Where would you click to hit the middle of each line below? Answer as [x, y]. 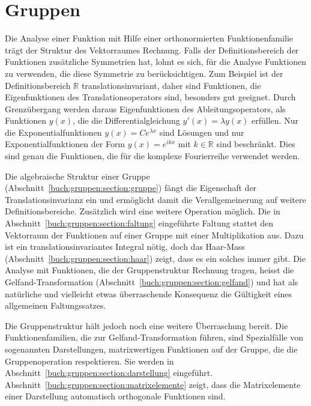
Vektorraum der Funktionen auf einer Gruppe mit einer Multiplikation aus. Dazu [154, 235]
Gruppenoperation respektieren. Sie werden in [89, 361]
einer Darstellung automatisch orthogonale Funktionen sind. [115, 396]
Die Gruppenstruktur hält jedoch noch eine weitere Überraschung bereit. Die [146, 325]
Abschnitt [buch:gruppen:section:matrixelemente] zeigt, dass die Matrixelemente [153, 384]
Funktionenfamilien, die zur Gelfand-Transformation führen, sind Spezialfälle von [154, 337]
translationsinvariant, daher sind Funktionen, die [171, 85]
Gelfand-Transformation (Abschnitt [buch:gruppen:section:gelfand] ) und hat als [152, 282]
